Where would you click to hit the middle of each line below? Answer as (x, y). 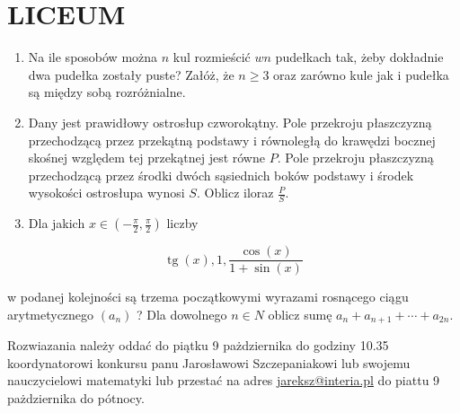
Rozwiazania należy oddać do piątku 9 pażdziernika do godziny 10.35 (198, 345)
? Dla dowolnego (181, 314)
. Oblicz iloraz (235, 193)
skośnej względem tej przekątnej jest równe (146, 158)
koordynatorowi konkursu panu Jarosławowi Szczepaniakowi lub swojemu (209, 362)
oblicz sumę (300, 314)
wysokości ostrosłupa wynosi (106, 193)
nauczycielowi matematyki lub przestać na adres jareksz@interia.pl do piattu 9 (224, 380)
